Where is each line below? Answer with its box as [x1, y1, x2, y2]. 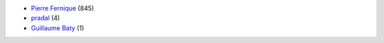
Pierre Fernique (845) [31, 4, 95, 12]
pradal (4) [31, 14, 60, 23]
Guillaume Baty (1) [31, 23, 85, 32]
